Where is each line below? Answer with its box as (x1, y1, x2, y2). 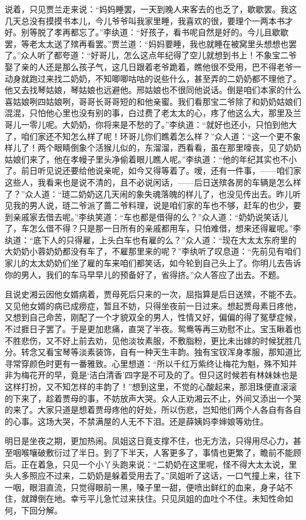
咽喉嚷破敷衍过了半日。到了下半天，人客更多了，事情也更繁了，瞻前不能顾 (12, 446, 301, 458)
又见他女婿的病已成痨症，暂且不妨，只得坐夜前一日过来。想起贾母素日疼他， (5, 299, 301, 312)
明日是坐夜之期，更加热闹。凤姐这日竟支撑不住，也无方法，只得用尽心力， (5, 435, 293, 447)
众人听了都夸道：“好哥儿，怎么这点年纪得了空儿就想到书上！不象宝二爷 (21, 49, 297, 61)
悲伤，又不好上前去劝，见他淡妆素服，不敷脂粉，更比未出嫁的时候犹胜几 (21, 334, 301, 346)
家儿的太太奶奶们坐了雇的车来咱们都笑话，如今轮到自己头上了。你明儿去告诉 (5, 257, 301, 269)
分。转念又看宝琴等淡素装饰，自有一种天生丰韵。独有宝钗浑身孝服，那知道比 (5, 346, 301, 358)
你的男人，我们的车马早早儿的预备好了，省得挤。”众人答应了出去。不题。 (5, 268, 285, 280)
